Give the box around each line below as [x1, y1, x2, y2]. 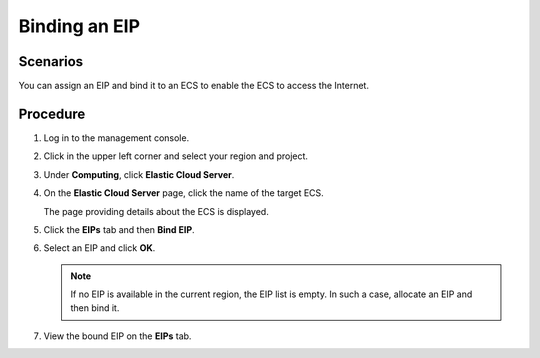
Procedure [18, 105, 86, 122]
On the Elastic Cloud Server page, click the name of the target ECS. [43, 187, 324, 199]
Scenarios [18, 53, 84, 70]
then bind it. [70, 302, 120, 314]
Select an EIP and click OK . [43, 242, 156, 254]
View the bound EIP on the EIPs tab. [43, 330, 192, 342]
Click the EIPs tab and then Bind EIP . [43, 223, 195, 235]
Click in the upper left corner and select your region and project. [43, 150, 309, 162]
